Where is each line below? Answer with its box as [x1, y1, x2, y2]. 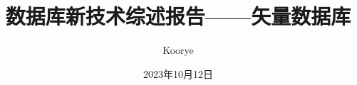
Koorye [162, 42, 194, 57]
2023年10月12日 [143, 66, 213, 81]
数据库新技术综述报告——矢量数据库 [5, 1, 351, 30]
